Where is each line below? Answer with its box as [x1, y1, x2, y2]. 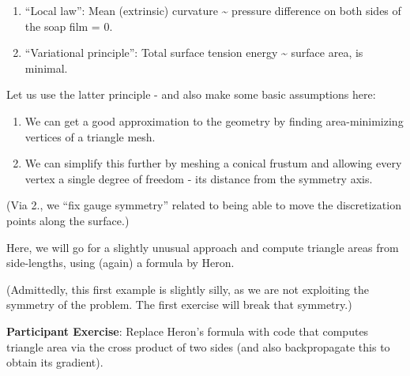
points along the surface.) [6, 212, 130, 228]
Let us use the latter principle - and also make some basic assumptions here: [6, 86, 376, 103]
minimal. [24, 59, 68, 76]
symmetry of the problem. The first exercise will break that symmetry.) [6, 296, 352, 313]
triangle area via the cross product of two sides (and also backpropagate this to [6, 338, 390, 355]
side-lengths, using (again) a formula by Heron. [6, 254, 235, 271]
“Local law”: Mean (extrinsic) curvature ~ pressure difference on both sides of [24, 2, 401, 18]
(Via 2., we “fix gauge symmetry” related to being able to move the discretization [6, 197, 401, 213]
